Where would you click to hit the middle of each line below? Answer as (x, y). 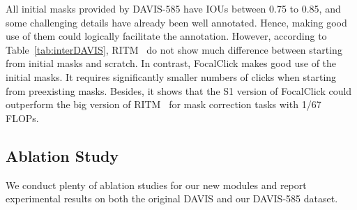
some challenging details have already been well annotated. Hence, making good (176, 22)
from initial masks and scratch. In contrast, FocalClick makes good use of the (171, 63)
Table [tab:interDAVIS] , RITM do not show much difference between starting (174, 49)
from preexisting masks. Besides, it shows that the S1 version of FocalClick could (179, 90)
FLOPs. (22, 118)
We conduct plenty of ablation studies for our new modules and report (156, 185)
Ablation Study (62, 155)
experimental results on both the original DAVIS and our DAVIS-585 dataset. (172, 198)
